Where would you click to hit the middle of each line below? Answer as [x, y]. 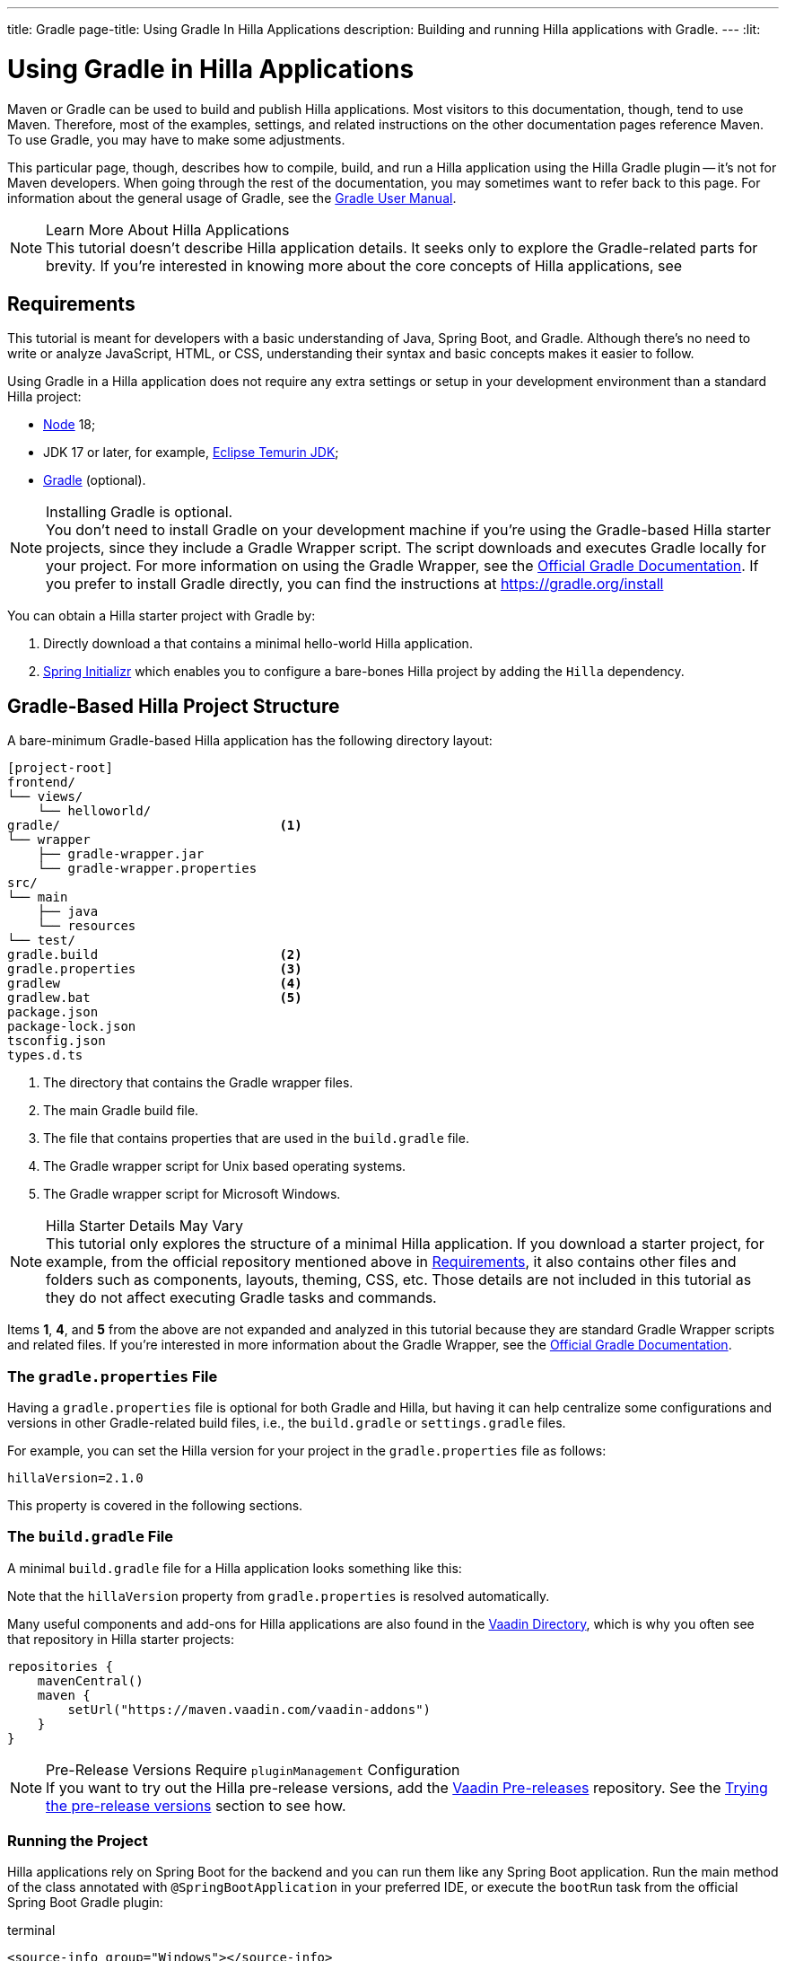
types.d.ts [45, 1055]
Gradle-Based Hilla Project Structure [174, 706]
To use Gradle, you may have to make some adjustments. [176, 139]
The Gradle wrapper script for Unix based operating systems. [225, 1166]
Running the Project [78, 1841]
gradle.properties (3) [155, 969]
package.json [53, 1012]
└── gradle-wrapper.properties [147, 869]
